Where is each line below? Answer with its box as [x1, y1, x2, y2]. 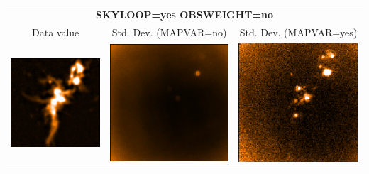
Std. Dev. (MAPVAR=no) [111, 24, 227, 39]
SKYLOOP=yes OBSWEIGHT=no [95, 6, 274, 21]
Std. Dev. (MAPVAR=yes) [239, 24, 358, 39]
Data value [32, 24, 79, 39]
